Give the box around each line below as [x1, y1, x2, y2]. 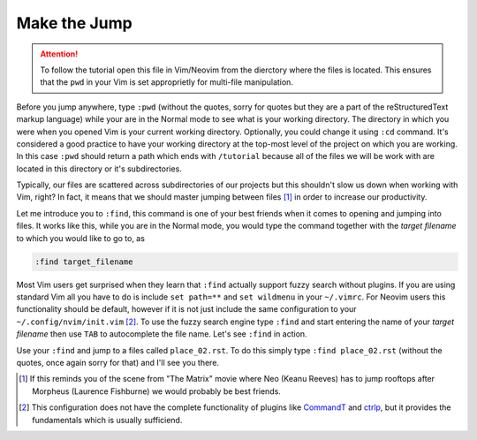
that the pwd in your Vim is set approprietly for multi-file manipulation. [40, 77, 293, 87]
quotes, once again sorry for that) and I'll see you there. [16, 357, 220, 368]
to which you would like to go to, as [16, 232, 146, 243]
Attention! [40, 49, 79, 59]
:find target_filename [34, 256, 133, 267]
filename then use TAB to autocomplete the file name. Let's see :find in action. [16, 329, 308, 339]
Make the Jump [16, 13, 132, 33]
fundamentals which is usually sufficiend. [32, 414, 183, 425]
